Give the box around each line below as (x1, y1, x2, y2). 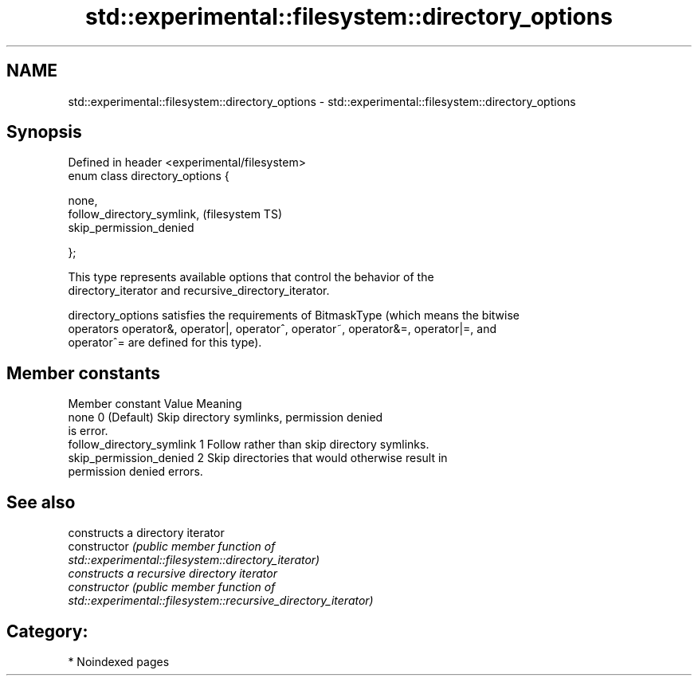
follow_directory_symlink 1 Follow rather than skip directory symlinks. (68, 437, 429, 452)
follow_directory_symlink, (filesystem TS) (68, 207, 282, 221)
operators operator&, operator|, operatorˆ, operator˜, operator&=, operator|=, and (68, 322, 496, 336)
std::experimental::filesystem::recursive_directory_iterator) (68, 594, 374, 608)
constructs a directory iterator (68, 526, 225, 540)
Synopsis (6, 122, 82, 143)
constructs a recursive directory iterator (68, 566, 277, 581)
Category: (6, 621, 88, 641)
